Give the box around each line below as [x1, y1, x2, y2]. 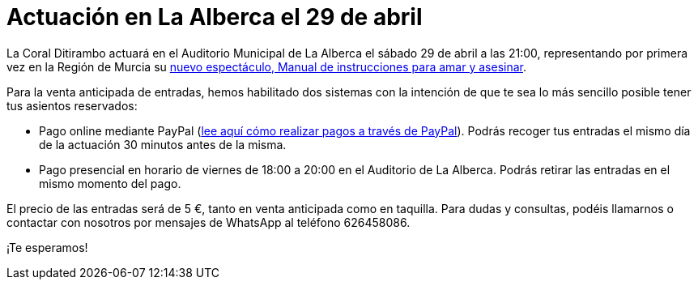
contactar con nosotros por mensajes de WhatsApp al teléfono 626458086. [6, 215, 411, 229]
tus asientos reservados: [6, 98, 138, 113]
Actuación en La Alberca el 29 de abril [6, 3, 423, 31]
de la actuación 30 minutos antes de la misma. [39, 137, 287, 152]
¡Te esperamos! [6, 240, 88, 254]
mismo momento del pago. [39, 176, 181, 190]
